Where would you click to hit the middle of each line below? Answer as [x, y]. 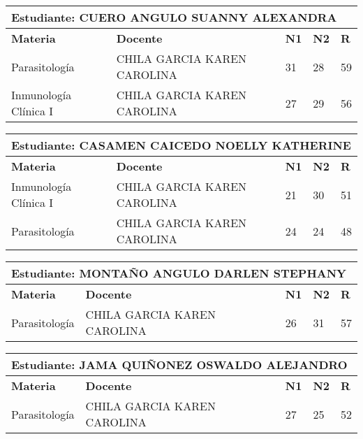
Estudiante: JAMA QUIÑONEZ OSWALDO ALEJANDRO [179, 365]
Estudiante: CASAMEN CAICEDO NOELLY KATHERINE [181, 145]
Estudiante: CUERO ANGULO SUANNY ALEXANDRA [174, 17]
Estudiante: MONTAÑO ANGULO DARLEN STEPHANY [179, 273]
